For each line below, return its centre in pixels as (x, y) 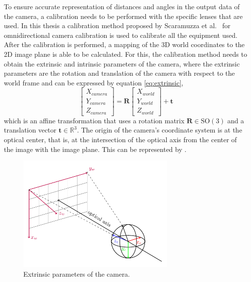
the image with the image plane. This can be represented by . (95, 149)
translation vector (30, 130)
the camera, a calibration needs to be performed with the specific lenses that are (123, 16)
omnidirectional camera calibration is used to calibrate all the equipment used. (121, 35)
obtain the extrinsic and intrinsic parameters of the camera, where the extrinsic (122, 63)
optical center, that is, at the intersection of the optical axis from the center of (120, 139)
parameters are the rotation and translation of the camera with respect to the (119, 73)
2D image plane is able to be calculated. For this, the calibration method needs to (125, 54)
